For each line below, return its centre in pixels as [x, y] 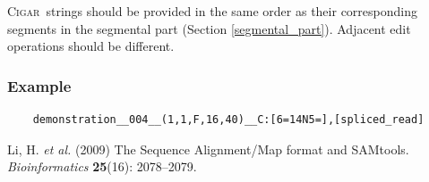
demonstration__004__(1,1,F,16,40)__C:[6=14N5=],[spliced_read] [228, 120]
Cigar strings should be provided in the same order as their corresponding [212, 11]
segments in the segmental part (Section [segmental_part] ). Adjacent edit [209, 28]
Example [39, 85]
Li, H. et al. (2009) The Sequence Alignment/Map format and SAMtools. [208, 149]
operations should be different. [91, 46]
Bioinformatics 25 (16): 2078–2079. [102, 166]
